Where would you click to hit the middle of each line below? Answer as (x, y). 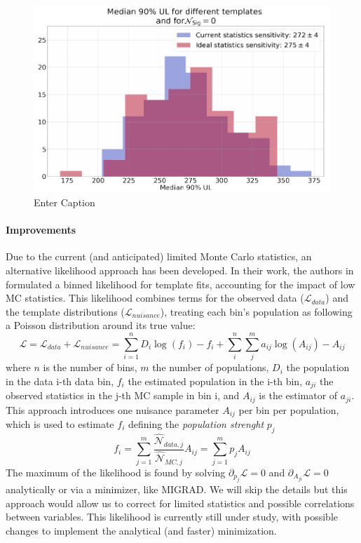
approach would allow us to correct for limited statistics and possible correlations (180, 503)
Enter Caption (64, 202)
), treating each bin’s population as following (256, 311)
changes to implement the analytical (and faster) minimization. (141, 530)
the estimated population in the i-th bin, (215, 381)
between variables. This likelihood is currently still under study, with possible (172, 517)
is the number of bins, (90, 367)
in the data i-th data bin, (60, 381)
